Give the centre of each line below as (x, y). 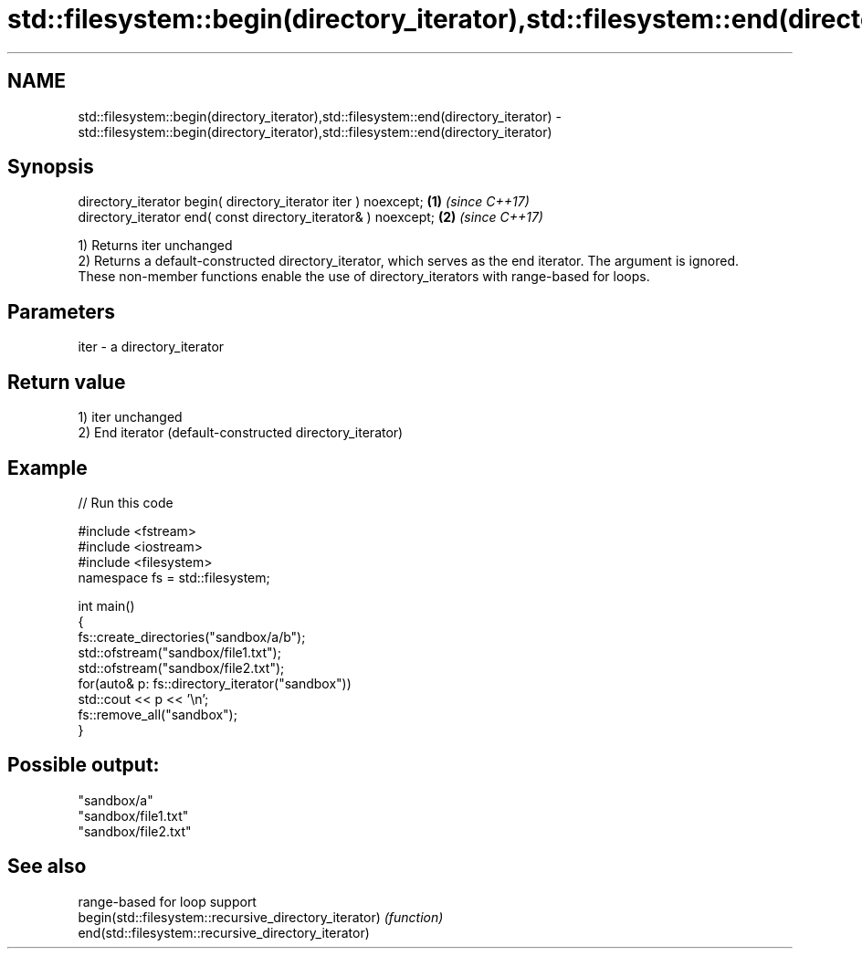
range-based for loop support (167, 901)
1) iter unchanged (130, 417)
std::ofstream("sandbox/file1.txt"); (179, 652)
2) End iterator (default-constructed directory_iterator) (241, 433)
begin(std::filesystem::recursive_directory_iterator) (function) (261, 917)
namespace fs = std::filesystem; (174, 577)
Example (47, 467)
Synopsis (51, 167)
